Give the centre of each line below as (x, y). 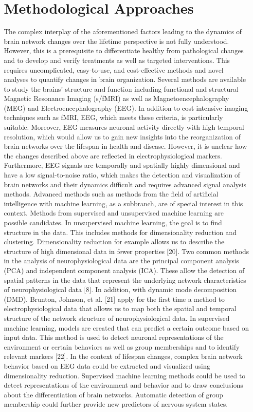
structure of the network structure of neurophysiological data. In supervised (117, 318)
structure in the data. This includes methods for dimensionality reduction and (120, 232)
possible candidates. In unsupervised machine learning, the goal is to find (113, 222)
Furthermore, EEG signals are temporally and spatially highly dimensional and (122, 165)
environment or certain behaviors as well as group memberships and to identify (122, 346)
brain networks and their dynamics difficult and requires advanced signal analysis (125, 184)
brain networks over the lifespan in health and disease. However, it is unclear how (126, 146)
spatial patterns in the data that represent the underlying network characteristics (125, 280)
